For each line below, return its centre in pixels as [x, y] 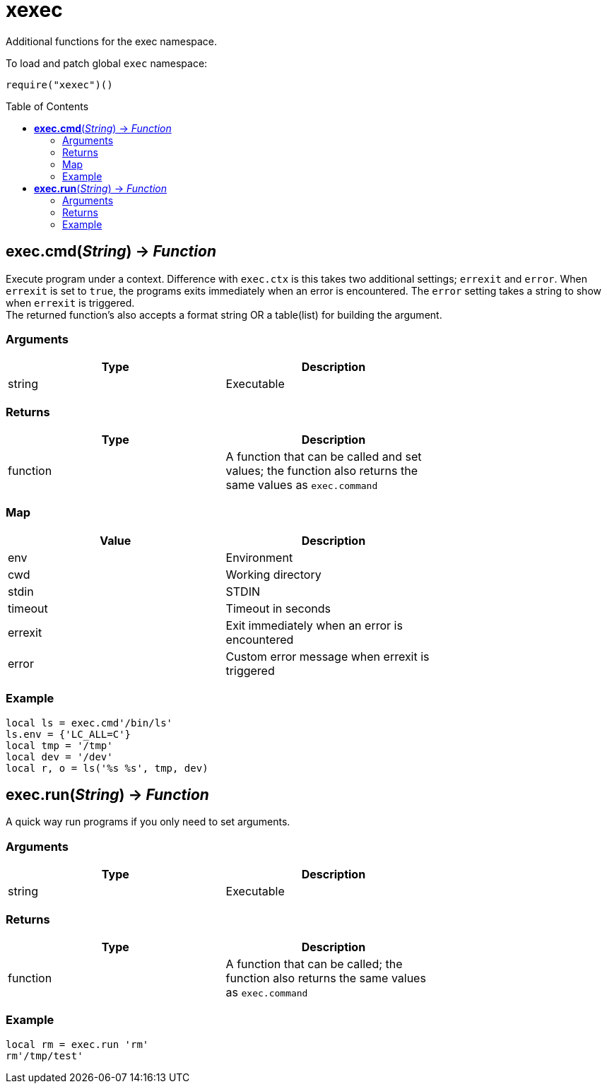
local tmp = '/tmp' [59, 745]
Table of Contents [47, 106]
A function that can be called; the [314, 964]
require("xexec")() [59, 84]
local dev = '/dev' [59, 757]
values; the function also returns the [322, 471]
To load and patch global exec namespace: [107, 63]
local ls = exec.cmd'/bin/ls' [89, 723]
